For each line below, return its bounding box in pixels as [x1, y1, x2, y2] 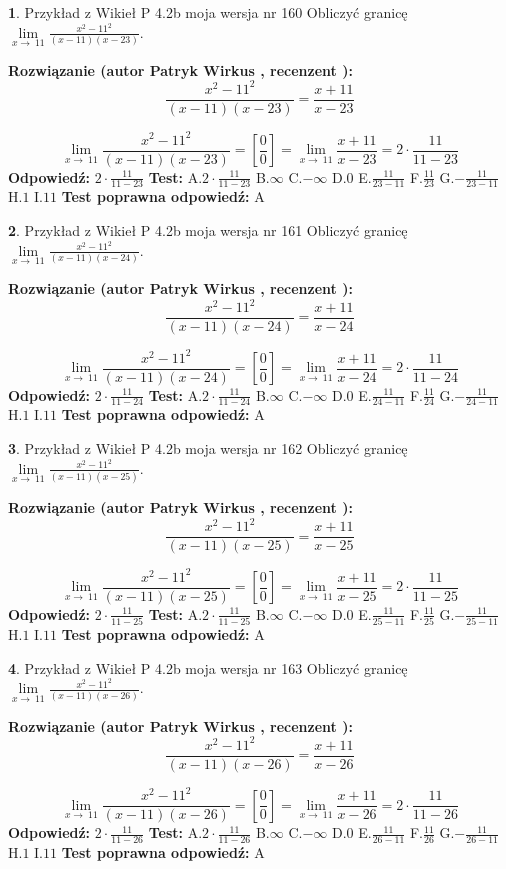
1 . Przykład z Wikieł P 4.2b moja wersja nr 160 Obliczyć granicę [8, 2, 408, 22]
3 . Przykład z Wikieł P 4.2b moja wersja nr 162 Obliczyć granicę [8, 438, 408, 459]
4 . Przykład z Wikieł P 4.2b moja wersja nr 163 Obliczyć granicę [8, 657, 408, 678]
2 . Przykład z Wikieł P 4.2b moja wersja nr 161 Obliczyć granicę [8, 220, 408, 241]
